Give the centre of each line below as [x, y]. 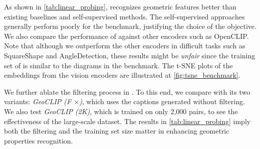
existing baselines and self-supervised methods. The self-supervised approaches [124, 16]
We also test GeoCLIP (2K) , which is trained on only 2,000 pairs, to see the [121, 111]
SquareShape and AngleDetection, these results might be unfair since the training [130, 55]
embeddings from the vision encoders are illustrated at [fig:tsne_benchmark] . [122, 75]
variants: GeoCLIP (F [38, 101]
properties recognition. [39, 140]
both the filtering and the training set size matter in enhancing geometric [117, 131]
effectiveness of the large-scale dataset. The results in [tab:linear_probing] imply [127, 121]
